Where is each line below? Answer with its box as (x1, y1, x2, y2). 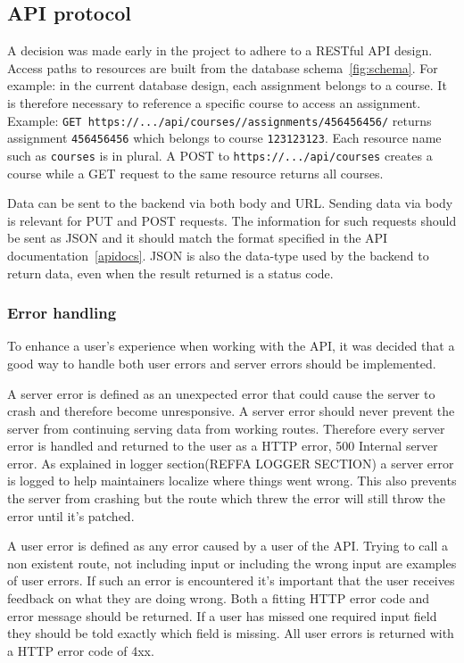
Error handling (7, 302, 117, 324)
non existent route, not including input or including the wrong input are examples (7, 553, 457, 572)
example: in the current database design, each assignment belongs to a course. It (7, 76, 447, 95)
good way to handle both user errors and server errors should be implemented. (7, 353, 436, 372)
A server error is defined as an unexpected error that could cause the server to (7, 384, 435, 402)
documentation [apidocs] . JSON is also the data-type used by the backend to (7, 245, 429, 264)
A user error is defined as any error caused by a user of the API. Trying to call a (7, 536, 449, 555)
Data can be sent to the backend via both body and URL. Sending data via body (7, 194, 453, 212)
